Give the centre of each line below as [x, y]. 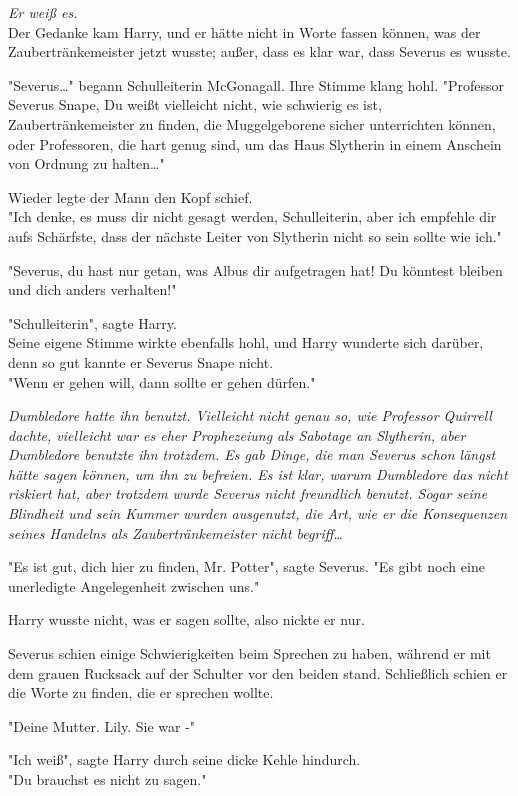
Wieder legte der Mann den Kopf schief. [130, 196]
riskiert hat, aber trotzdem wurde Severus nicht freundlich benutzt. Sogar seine [248, 493]
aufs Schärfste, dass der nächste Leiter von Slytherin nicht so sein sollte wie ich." [255, 235]
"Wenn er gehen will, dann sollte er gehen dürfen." [162, 381]
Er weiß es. [43, 12]
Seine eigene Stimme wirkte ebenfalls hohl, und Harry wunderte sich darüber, [246, 342]
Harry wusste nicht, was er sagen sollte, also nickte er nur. [186, 619]
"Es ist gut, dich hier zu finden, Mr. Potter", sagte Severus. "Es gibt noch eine [246, 566]
